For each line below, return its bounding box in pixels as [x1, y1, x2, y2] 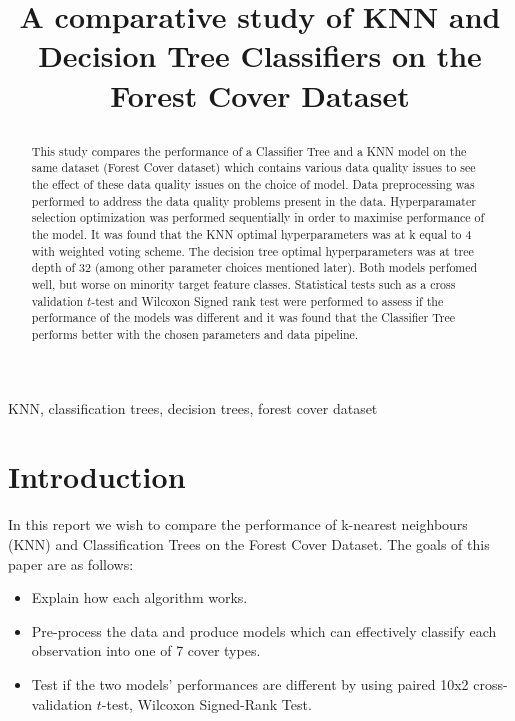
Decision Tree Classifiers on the [38, 35, 482, 76]
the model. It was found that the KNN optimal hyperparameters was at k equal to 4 [31, 226, 472, 243]
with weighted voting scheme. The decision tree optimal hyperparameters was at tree [31, 242, 474, 259]
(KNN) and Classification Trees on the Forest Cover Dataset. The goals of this [8, 533, 490, 554]
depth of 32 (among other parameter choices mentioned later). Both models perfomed [31, 259, 478, 276]
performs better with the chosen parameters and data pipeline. [31, 325, 359, 342]
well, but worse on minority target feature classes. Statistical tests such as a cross [31, 276, 456, 292]
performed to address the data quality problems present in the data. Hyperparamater [31, 192, 476, 209]
